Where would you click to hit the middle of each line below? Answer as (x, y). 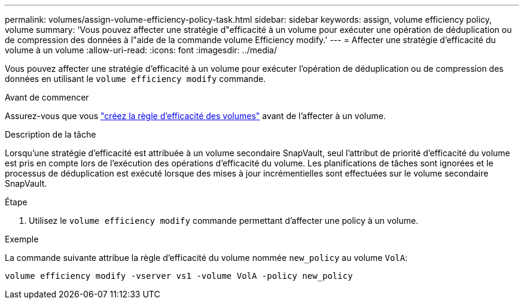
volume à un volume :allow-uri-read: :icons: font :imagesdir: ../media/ (141, 50)
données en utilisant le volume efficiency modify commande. (135, 79)
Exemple (22, 239)
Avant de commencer (47, 97)
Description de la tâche (51, 134)
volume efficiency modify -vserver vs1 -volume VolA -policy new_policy (179, 276)
